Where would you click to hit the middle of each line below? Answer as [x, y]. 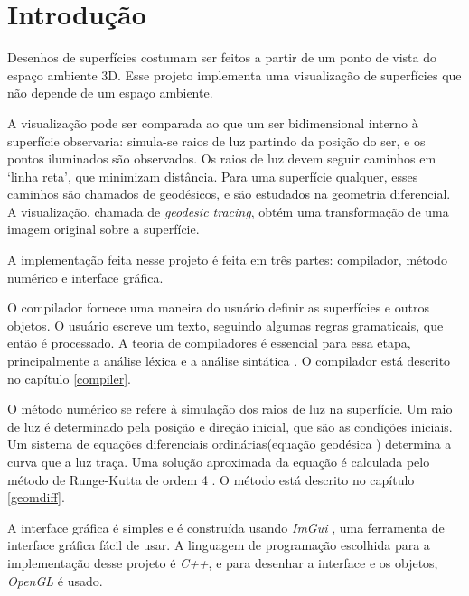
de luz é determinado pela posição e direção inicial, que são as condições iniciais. [230, 426]
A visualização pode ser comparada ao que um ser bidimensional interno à [213, 122]
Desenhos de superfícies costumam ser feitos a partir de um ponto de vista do [222, 57]
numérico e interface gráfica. [85, 277]
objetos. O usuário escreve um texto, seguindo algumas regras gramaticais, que [225, 325]
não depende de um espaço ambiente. [110, 93]
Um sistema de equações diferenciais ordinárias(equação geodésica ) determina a [230, 444]
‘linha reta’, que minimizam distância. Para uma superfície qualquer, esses [213, 176]
